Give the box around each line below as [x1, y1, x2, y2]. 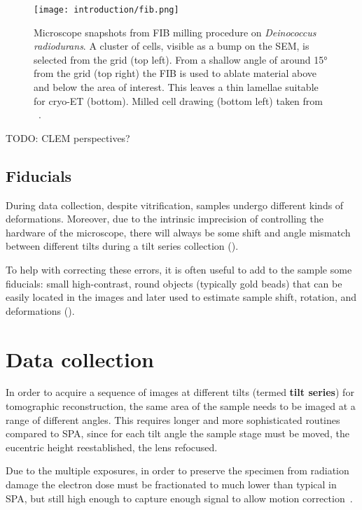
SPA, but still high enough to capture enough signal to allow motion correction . [6, 490, 353, 505]
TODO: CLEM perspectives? [6, 130, 130, 145]
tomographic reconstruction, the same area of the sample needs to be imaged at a [6, 399, 356, 413]
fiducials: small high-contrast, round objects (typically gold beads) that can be [6, 276, 342, 290]
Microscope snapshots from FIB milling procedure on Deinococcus [34, 24, 316, 39]
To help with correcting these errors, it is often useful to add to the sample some [6, 262, 352, 276]
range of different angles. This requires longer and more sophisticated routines [6, 412, 340, 427]
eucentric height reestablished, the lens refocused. [6, 439, 218, 454]
